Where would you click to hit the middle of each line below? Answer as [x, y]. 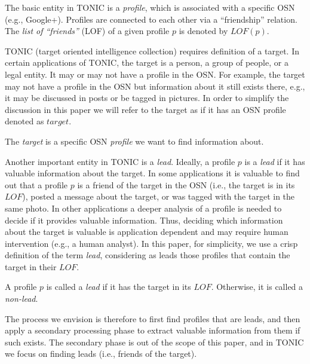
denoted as [24, 121]
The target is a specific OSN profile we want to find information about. [134, 141]
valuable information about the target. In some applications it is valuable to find [152, 173]
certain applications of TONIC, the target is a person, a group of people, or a [147, 62]
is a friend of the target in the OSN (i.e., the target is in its [186, 184]
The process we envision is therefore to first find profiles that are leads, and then [153, 318]
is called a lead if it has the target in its [119, 287]
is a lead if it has [275, 161]
